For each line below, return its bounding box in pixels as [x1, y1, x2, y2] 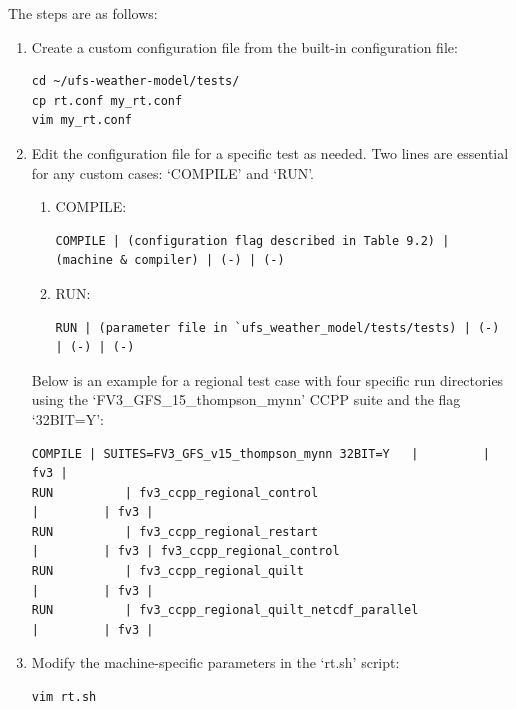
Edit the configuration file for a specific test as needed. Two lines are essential [31, 142, 509, 163]
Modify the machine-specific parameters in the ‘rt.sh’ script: [31, 652, 400, 673]
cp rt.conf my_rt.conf [31, 93, 183, 108]
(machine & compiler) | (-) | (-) [55, 253, 285, 268]
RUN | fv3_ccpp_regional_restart [31, 524, 319, 539]
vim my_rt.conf [31, 113, 133, 128]
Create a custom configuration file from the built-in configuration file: [31, 36, 458, 57]
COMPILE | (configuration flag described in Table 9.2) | [55, 233, 450, 248]
